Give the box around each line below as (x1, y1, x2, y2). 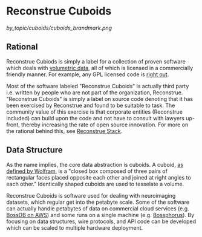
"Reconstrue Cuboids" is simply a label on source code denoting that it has (6, 95, 194, 102)
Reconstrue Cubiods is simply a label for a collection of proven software (6, 57, 186, 65)
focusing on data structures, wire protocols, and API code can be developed (6, 218, 197, 225)
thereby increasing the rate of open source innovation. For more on (21, 121, 189, 128)
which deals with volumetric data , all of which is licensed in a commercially (6, 64, 194, 71)
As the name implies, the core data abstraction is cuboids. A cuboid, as (6, 161, 183, 168)
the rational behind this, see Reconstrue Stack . (6, 127, 123, 134)
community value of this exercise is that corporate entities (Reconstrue (6, 108, 183, 115)
